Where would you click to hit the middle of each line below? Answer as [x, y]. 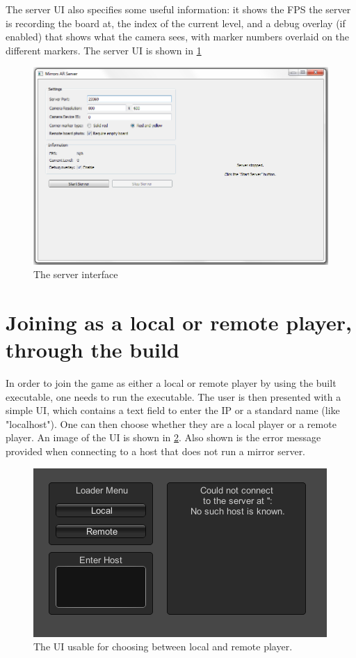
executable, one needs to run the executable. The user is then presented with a [173, 396]
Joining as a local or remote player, [179, 322]
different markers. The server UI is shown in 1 [104, 50]
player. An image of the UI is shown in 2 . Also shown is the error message [163, 437]
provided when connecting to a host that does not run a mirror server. [156, 451]
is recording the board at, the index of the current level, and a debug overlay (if [176, 23]
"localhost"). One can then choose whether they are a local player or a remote [171, 423]
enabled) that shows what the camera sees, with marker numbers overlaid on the [178, 37]
